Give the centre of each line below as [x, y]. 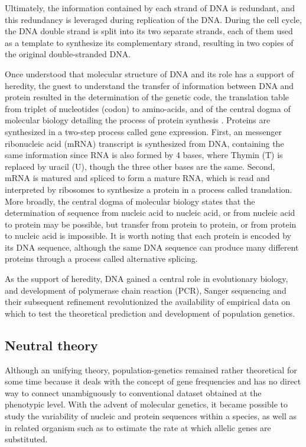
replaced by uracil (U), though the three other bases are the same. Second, [140, 166]
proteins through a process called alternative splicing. [101, 259]
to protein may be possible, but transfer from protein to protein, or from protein [151, 224]
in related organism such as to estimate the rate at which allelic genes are [138, 427]
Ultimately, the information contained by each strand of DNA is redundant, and [150, 8]
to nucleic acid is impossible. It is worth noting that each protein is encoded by [148, 236]
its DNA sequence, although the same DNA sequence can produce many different [152, 247]
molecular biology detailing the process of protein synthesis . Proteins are [138, 120]
